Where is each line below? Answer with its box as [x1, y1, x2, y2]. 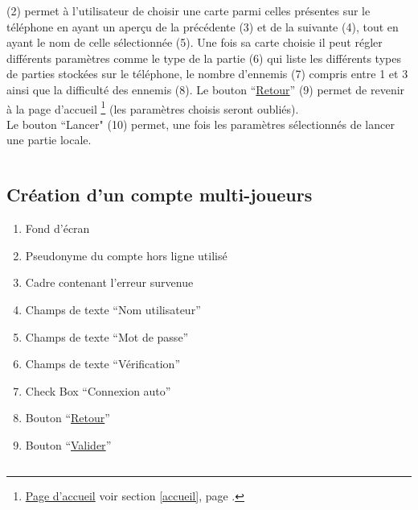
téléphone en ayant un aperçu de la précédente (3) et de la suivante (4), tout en [6, 18, 399, 35]
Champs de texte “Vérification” [25, 355, 181, 372]
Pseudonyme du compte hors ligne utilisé [25, 247, 227, 263]
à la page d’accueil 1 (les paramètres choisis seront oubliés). [6, 97, 299, 117]
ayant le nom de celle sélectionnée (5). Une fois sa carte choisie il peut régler [6, 34, 383, 51]
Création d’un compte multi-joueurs [6, 182, 313, 207]
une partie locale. [6, 131, 92, 148]
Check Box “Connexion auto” [25, 382, 171, 399]
